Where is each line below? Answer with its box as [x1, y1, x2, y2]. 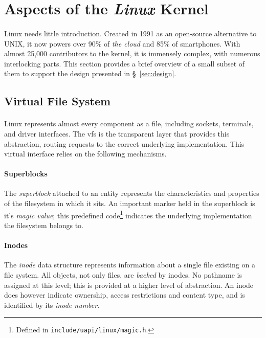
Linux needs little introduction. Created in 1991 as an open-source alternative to [4, 28, 257, 38]
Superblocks [4, 168, 48, 179]
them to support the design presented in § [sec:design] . [4, 68, 176, 79]
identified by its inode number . [4, 299, 100, 310]
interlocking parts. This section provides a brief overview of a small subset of [4, 58, 245, 69]
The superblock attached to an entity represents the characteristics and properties [4, 188, 259, 198]
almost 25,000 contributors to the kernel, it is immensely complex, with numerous [4, 48, 260, 59]
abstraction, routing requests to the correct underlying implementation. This [4, 138, 245, 149]
